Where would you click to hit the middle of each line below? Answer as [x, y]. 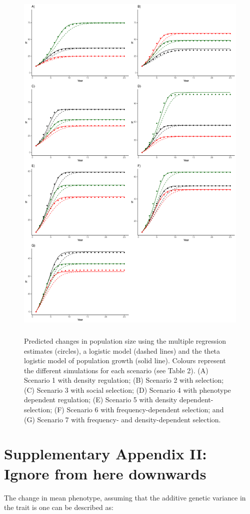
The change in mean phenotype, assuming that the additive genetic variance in [125, 497]
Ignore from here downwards [105, 473]
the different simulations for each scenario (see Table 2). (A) [116, 370]
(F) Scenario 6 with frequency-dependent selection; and [139, 410]
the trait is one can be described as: [59, 507]
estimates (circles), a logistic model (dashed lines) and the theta [122, 350]
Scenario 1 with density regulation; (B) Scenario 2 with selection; [124, 380]
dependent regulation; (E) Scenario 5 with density [101, 400]
